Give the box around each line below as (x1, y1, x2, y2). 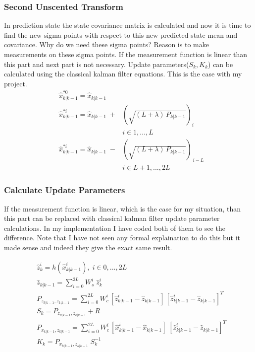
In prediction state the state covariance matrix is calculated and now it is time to (4, 20, 251, 30)
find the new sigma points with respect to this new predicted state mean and (4, 29, 238, 40)
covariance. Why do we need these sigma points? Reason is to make (4, 39, 209, 50)
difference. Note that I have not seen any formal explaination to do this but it (4, 232, 241, 243)
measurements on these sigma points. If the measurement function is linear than (4, 49, 248, 59)
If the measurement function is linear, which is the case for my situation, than (4, 203, 241, 213)
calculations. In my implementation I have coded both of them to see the (4, 222, 225, 233)
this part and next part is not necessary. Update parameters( (4, 59, 189, 69)
